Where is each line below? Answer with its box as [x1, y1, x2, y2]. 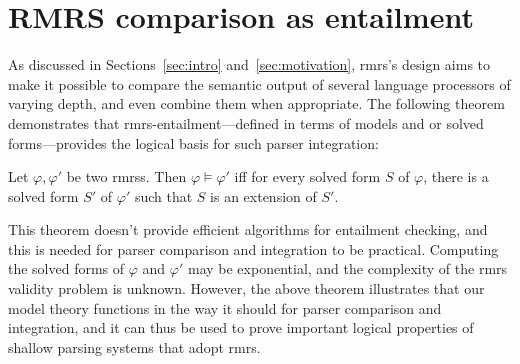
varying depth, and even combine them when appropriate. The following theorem [8, 93, 505, 114]
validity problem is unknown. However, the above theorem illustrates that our [8, 278, 485, 299]
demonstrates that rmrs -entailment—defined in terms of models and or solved [8, 112, 484, 133]
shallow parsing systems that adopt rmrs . [8, 336, 261, 357]
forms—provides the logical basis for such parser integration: [8, 132, 379, 153]
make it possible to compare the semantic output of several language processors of [8, 73, 511, 94]
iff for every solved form [234, 166, 381, 187]
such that [134, 185, 193, 206]
